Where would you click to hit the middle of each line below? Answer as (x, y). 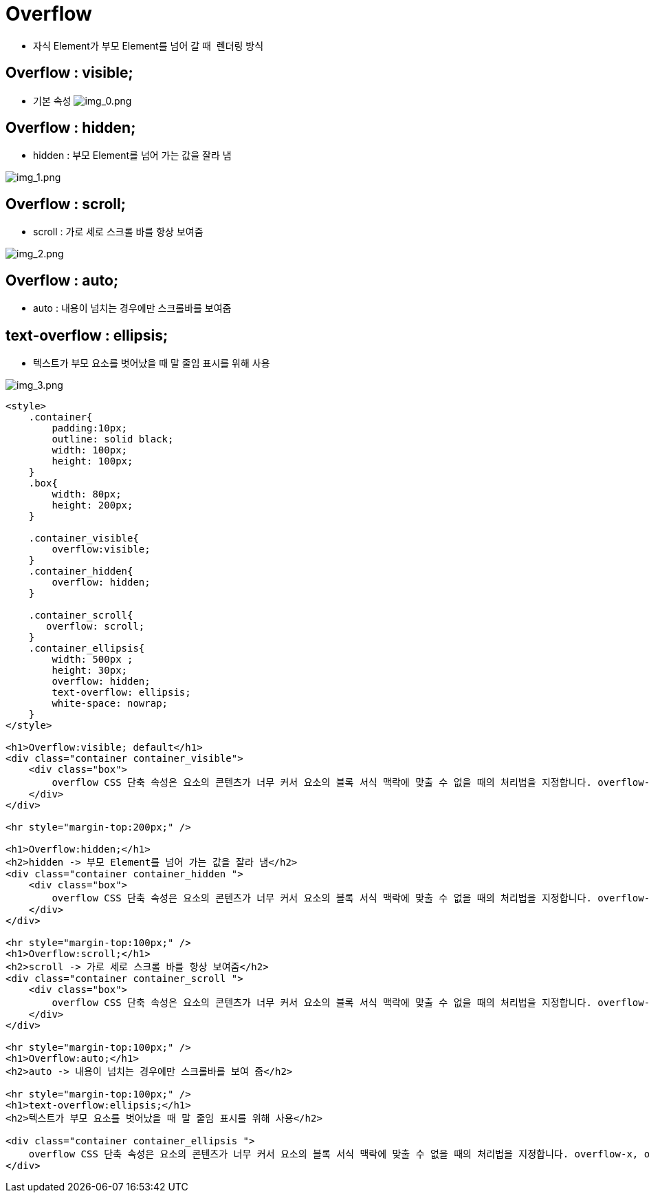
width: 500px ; (92, 659)
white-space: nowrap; (110, 703)
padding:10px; (90, 428)
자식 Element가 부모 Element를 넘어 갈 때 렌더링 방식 (148, 45)
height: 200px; (92, 505)
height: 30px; (90, 670)
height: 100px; (92, 461)
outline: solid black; (113, 439)
